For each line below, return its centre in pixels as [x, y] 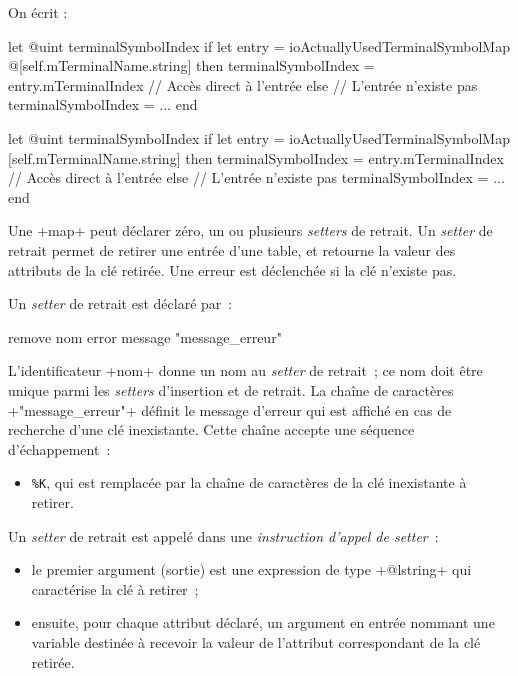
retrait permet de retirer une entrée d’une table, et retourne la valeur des [232, 249]
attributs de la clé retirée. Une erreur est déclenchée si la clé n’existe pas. [232, 269]
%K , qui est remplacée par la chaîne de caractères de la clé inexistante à [249, 482]
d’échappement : [59, 448]
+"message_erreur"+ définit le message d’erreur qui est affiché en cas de [230, 409]
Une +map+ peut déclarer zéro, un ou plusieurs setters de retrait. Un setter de [250, 230]
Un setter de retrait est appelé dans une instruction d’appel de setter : [223, 535]
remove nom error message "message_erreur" [145, 336]
